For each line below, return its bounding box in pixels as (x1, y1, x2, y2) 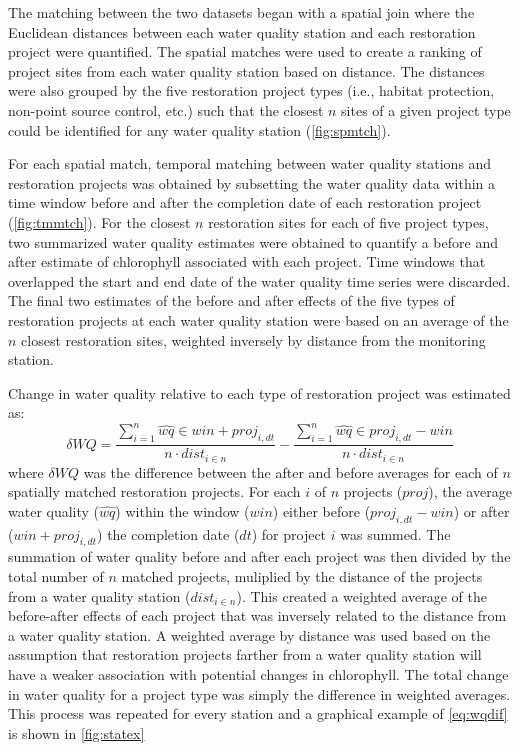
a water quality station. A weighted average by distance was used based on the (8, 624, 491, 645)
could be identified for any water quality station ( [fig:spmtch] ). (8, 119, 391, 140)
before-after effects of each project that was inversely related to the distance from (8, 605, 507, 626)
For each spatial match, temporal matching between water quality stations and (8, 153, 492, 174)
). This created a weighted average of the (236, 585, 488, 606)
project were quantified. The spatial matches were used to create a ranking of (8, 41, 482, 62)
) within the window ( (115, 500, 250, 521)
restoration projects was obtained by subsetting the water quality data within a (8, 172, 496, 193)
